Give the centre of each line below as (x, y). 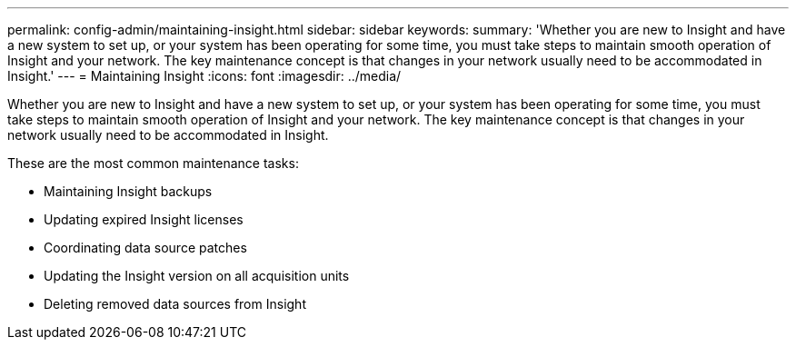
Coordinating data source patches (145, 248)
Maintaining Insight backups (128, 191)
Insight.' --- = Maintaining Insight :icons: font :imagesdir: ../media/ (204, 76)
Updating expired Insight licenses (144, 219)
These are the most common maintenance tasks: (153, 163)
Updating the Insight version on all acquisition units (197, 276)
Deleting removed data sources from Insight (175, 304)
